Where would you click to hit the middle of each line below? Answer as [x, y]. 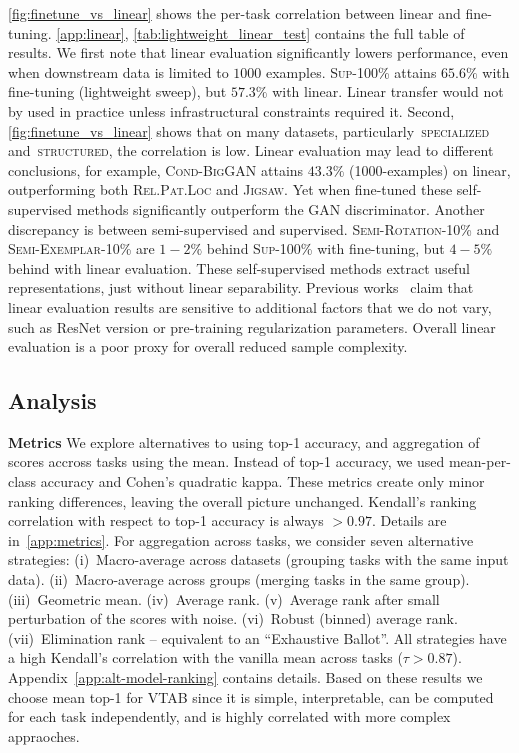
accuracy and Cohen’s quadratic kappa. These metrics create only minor [262, 481]
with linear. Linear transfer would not [388, 91]
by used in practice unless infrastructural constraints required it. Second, [231, 110]
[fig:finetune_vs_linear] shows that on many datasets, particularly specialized [249, 130]
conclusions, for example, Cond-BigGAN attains [156, 169]
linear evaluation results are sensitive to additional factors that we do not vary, [250, 306]
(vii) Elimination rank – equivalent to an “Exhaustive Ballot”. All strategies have [257, 637]
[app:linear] [90, 32]
